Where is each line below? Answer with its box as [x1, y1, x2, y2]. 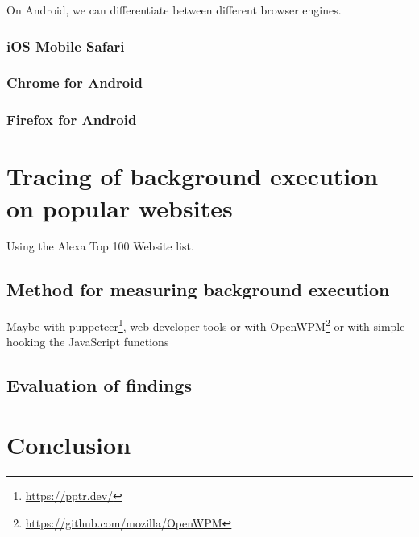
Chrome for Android [6, 72, 143, 93]
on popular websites [6, 191, 233, 224]
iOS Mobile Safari [6, 35, 125, 56]
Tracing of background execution [6, 159, 379, 192]
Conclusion [6, 428, 131, 461]
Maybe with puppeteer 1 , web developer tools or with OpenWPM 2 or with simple [6, 316, 405, 334]
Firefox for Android [6, 109, 137, 130]
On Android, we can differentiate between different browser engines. [6, 2, 342, 18]
